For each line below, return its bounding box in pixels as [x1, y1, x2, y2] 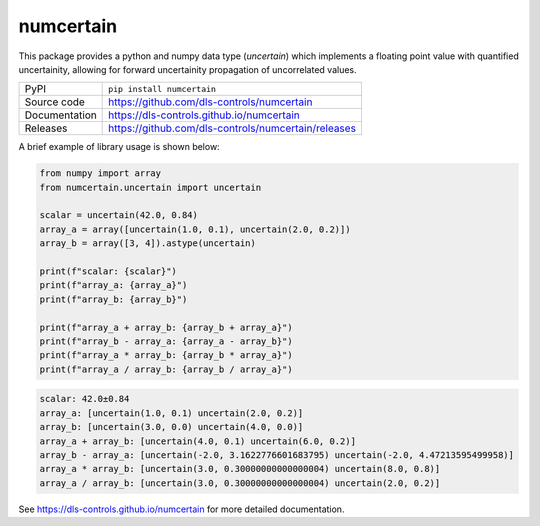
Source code [24, 95, 85, 109]
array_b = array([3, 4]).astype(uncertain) [39, 238, 257, 249]
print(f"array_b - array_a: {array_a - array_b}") [39, 336, 294, 347]
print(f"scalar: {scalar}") [39, 266, 177, 277]
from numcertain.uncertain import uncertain [39, 181, 262, 193]
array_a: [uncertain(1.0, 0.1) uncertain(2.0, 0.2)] [39, 407, 304, 419]
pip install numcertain [108, 83, 217, 94]
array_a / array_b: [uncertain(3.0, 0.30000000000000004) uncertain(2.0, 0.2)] [39, 477, 441, 489]
